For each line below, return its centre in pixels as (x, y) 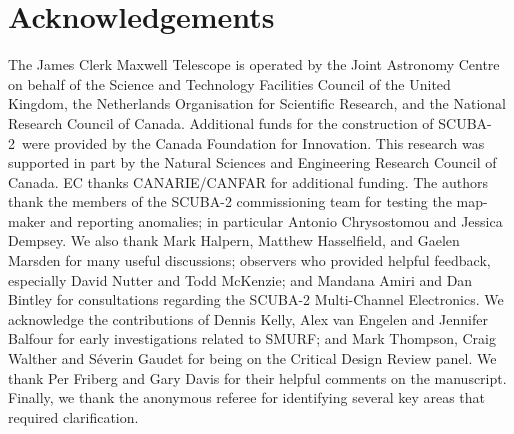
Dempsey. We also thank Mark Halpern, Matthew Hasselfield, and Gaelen (234, 240)
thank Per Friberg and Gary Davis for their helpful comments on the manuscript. (257, 377)
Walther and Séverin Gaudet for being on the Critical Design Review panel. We (252, 358)
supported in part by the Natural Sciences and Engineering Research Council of (252, 162)
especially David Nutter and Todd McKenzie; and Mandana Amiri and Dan (240, 279)
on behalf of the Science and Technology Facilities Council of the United (229, 83)
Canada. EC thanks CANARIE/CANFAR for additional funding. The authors (248, 181)
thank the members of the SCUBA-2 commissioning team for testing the (230, 201)
